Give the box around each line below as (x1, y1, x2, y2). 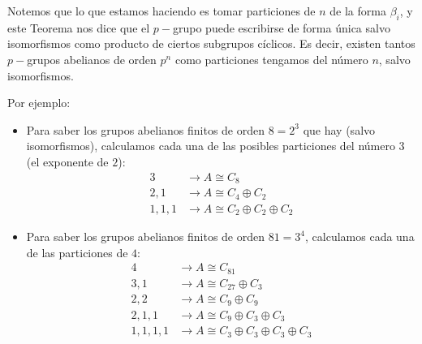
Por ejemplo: (7, 94, 71, 111)
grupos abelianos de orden (27, 50, 157, 67)
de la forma (329, 2, 386, 19)
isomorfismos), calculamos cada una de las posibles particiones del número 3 (26, 137, 405, 154)
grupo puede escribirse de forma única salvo (172, 19, 390, 36)
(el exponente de (26, 153, 109, 170)
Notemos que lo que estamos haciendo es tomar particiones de (7, 2, 316, 19)
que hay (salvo (303, 121, 376, 138)
